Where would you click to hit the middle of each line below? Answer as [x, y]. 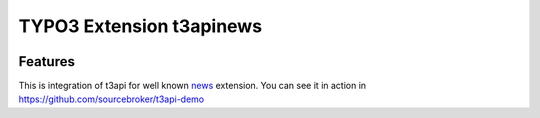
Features [46, 61]
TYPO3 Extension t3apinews [140, 26]
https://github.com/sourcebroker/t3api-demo [111, 99]
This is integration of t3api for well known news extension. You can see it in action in [192, 86]
